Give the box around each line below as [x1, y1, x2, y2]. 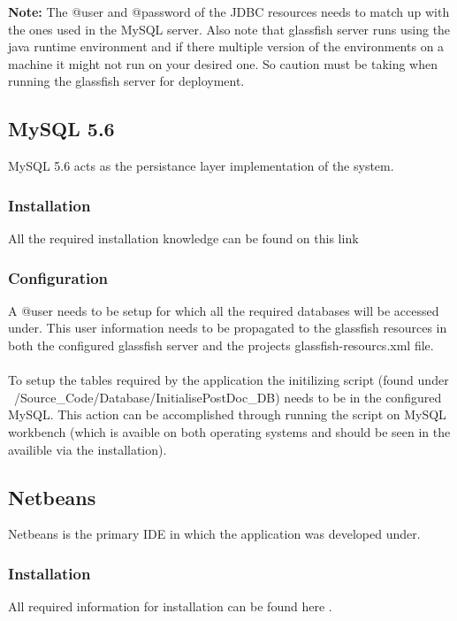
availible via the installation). [8, 440, 167, 458]
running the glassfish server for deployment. [8, 72, 245, 90]
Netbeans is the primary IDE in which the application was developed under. [8, 525, 421, 543]
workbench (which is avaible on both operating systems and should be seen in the [8, 422, 451, 441]
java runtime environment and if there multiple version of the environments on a [8, 37, 445, 56]
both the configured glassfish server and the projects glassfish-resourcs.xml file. [8, 335, 434, 354]
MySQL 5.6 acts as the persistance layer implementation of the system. [8, 157, 394, 175]
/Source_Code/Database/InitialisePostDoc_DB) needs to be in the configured [13, 387, 442, 406]
